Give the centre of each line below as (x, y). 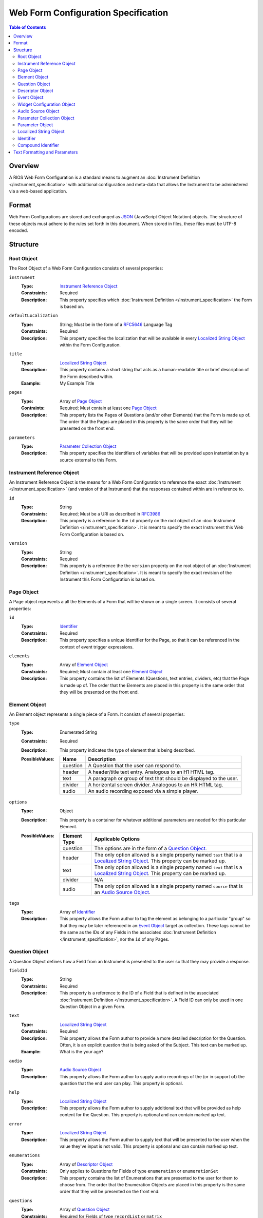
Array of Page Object (81, 401)
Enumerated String (78, 732)
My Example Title (77, 383)
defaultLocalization (34, 316)
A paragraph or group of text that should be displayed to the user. (163, 779)
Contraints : (33, 408)
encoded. (19, 230)
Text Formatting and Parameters (46, 152)
